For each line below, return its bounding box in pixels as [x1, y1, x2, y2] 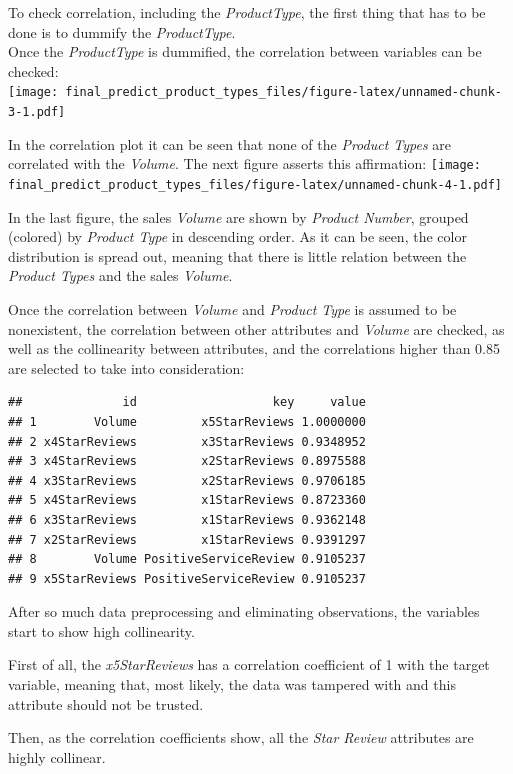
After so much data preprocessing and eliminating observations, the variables [8, 601, 480, 622]
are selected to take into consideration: [8, 357, 245, 378]
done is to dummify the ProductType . [8, 21, 236, 42]
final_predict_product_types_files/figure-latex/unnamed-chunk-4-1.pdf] [8, 177, 502, 192]
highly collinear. [8, 746, 106, 767]
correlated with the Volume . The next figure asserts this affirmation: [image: [8, 153, 481, 174]
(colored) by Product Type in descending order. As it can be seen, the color [8, 226, 467, 247]
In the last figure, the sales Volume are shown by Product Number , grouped [8, 206, 469, 227]
